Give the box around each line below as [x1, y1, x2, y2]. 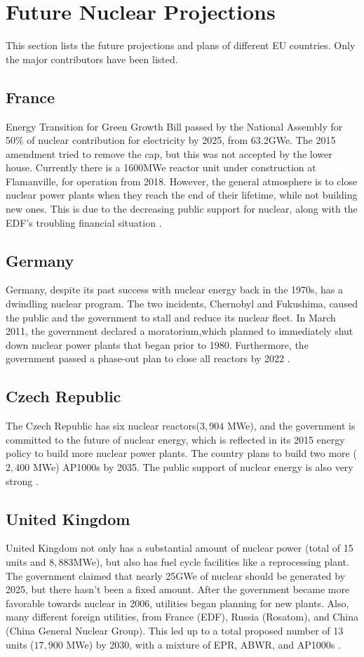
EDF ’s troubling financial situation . [6, 215, 162, 230]
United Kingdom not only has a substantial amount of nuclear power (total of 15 [6, 540, 353, 555]
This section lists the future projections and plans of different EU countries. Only [6, 38, 356, 53]
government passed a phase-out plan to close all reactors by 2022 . [6, 351, 290, 366]
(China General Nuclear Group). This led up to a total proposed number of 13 [6, 623, 344, 637]
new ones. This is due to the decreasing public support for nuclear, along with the [6, 201, 358, 216]
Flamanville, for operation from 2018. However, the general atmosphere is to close [6, 173, 358, 188]
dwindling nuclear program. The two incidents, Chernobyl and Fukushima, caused [6, 296, 358, 311]
